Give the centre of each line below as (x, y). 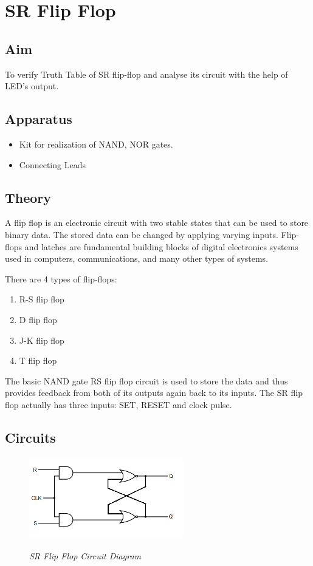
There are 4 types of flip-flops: (61, 278)
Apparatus (39, 119)
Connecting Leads (52, 164)
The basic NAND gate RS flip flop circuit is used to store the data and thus (146, 380)
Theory (28, 197)
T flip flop (38, 360)
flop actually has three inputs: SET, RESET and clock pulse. (119, 404)
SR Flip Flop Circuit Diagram (85, 555)
